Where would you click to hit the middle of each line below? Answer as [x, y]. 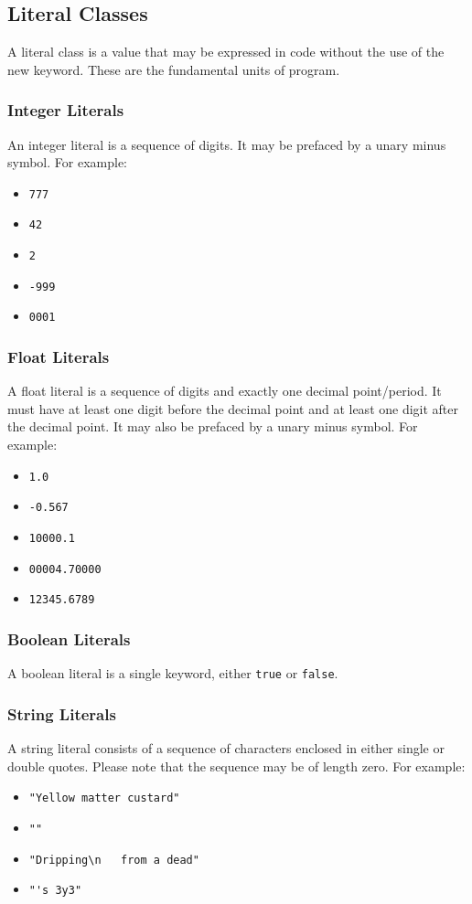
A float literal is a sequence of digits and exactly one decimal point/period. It [225, 391]
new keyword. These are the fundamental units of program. [174, 69]
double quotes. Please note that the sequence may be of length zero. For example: [236, 766]
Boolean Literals [69, 638]
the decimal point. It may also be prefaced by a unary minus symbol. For [213, 426]
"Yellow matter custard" [104, 798]
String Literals [62, 713]
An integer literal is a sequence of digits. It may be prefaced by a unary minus [227, 144]
